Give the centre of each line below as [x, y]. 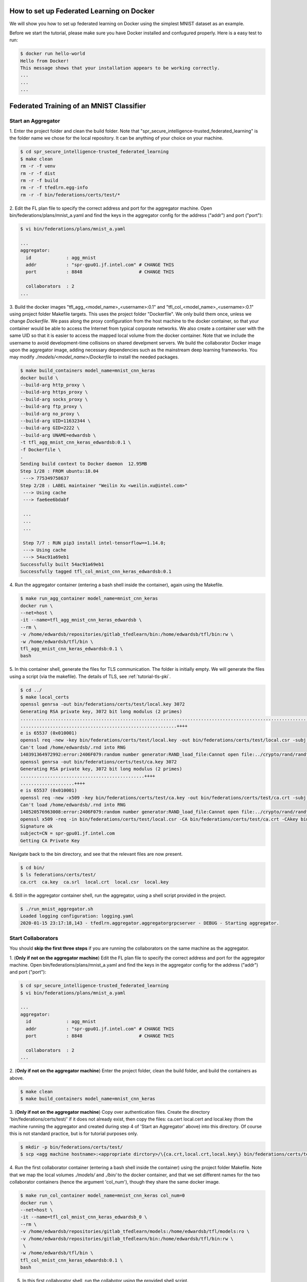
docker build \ [39, 378]
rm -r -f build [39, 180]
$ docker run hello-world [53, 54]
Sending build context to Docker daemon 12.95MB [84, 464]
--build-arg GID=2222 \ [50, 428]
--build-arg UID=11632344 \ [55, 421]
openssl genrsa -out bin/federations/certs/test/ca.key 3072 [98, 762]
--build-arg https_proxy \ [54, 392]
